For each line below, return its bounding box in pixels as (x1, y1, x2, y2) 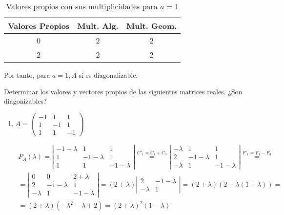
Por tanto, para (4, 70, 50, 80)
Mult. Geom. (126, 20, 177, 31)
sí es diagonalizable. (79, 70, 138, 80)
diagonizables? (4, 96, 47, 106)
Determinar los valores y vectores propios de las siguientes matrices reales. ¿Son (4, 86, 243, 96)
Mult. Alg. (77, 20, 119, 31)
